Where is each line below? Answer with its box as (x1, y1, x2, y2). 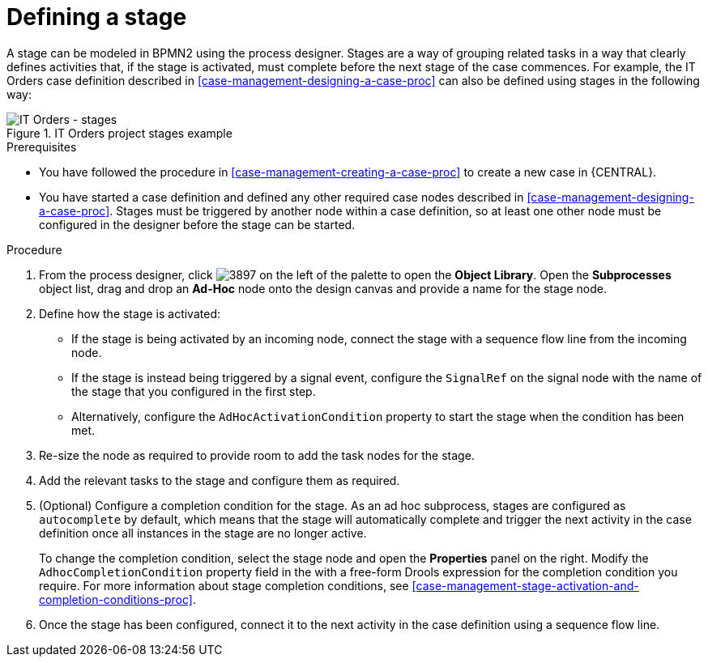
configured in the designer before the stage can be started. (39, 217, 356, 232)
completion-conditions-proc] (39, 592, 193, 606)
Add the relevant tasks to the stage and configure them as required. (39, 473, 400, 487)
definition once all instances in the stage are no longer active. (39, 525, 367, 540)
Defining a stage (6, 3, 187, 31)
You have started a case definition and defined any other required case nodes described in (39, 189, 524, 204)
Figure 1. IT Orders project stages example (6, 125, 232, 140)
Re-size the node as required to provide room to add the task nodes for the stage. (39, 448, 475, 462)
